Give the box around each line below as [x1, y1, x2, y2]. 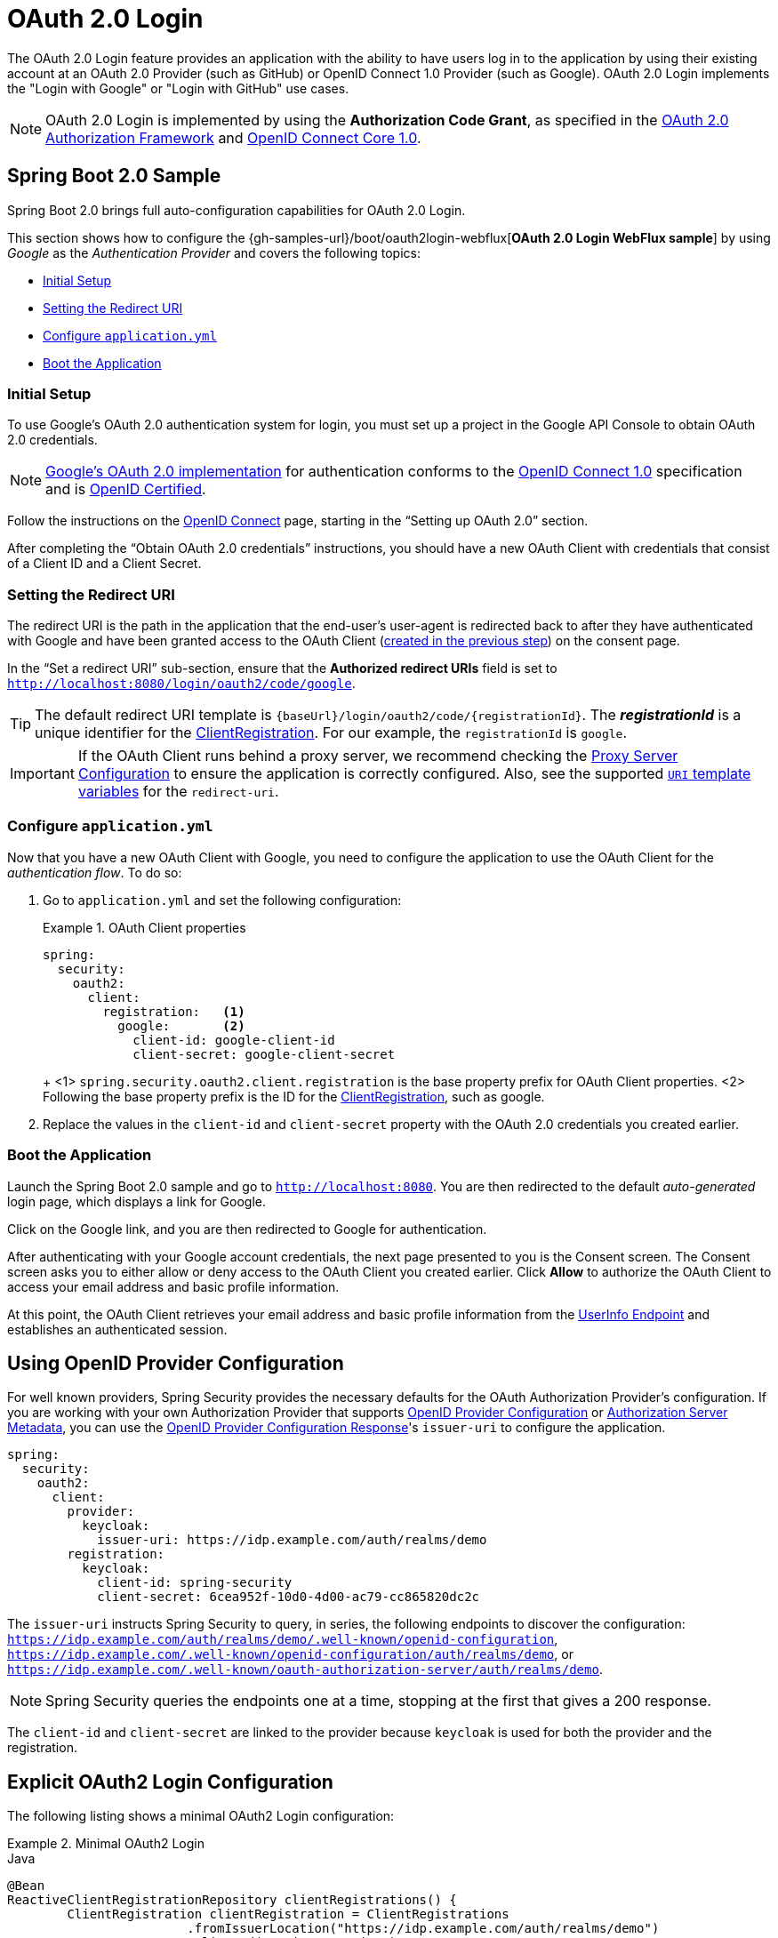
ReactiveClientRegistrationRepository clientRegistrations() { [7, 1893, 457, 1908]
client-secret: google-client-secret [132, 1046, 396, 1061]
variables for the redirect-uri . [77, 782, 279, 801]
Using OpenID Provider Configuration [7, 1352, 344, 1375]
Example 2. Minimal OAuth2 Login [7, 1836, 205, 1852]
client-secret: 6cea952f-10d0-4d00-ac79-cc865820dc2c [97, 1590, 480, 1605]
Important [10, 765, 75, 783]
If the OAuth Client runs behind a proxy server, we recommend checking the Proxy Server [77, 747, 678, 765]
